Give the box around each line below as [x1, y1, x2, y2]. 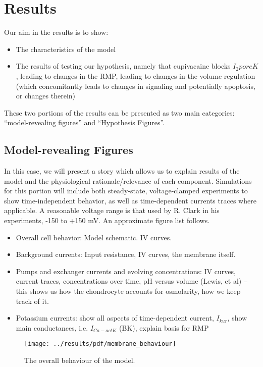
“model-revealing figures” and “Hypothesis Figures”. [4, 117, 165, 128]
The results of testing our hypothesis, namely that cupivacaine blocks [16, 61, 231, 71]
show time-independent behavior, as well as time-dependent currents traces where [4, 195, 256, 205]
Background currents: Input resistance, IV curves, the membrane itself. [16, 249, 236, 259]
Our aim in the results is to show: [4, 27, 109, 37]
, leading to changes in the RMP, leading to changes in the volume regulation [16, 70, 255, 81]
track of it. [16, 295, 49, 306]
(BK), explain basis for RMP [119, 322, 209, 333]
